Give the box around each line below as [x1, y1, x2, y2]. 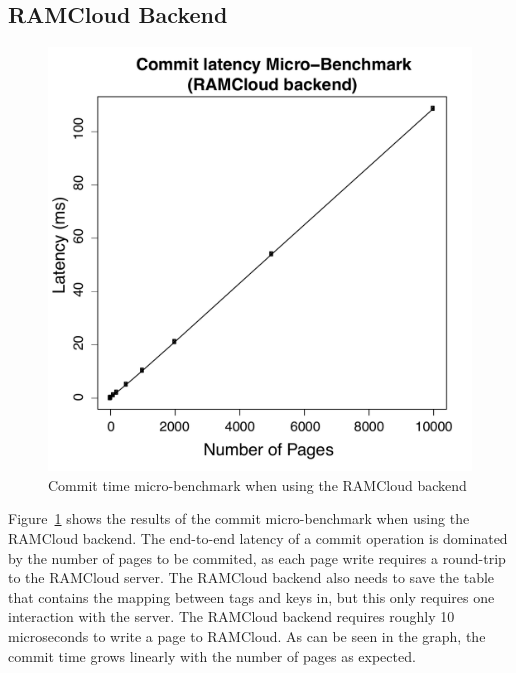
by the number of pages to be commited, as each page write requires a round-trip [8, 547, 506, 568]
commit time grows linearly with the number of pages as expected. [8, 645, 416, 666]
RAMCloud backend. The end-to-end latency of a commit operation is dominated [8, 527, 508, 548]
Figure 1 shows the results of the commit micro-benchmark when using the [8, 508, 470, 529]
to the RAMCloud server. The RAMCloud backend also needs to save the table [8, 567, 495, 588]
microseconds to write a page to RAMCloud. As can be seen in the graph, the [8, 625, 486, 646]
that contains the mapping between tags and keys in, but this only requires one [8, 586, 495, 607]
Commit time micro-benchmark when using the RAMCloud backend [48, 474, 467, 495]
